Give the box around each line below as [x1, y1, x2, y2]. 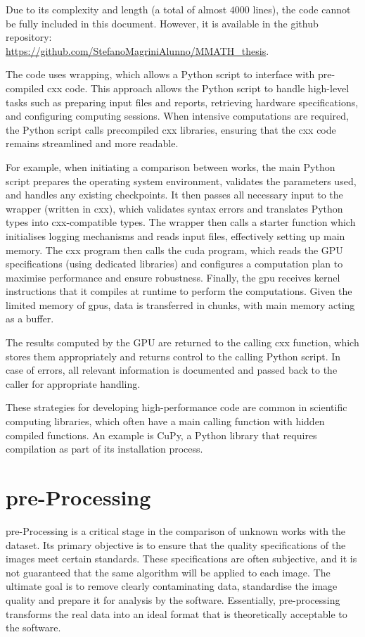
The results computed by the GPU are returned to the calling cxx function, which [6, 335, 359, 350]
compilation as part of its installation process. [6, 441, 203, 456]
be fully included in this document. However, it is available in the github [6, 15, 319, 30]
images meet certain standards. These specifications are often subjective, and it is [6, 551, 357, 566]
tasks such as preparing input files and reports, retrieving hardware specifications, [6, 94, 359, 109]
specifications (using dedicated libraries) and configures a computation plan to [6, 256, 343, 271]
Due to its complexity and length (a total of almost [6, 2, 227, 16]
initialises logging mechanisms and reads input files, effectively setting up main [6, 228, 345, 243]
